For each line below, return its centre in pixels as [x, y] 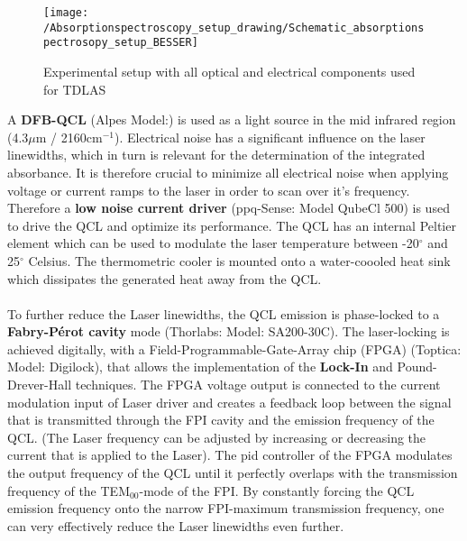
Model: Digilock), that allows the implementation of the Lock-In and [200, 367]
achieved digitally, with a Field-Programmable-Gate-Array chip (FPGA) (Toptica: [234, 348]
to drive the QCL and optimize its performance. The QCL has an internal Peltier [232, 225]
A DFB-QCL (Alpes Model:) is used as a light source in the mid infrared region [232, 119]
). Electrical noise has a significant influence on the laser [270, 137]
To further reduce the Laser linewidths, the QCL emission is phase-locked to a [224, 313]
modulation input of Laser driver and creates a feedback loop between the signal [229, 402]
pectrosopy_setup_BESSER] [121, 43]
